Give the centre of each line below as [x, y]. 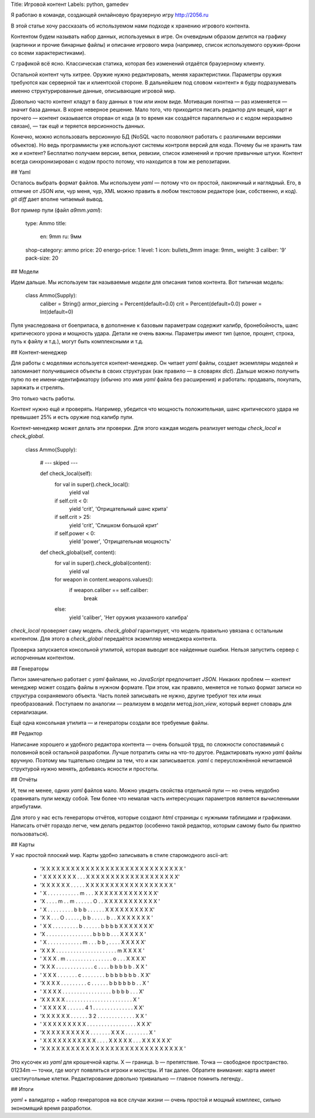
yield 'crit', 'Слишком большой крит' [114, 525]
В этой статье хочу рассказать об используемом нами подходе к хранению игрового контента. [130, 26]
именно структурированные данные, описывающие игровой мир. [93, 91]
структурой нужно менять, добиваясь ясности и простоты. [85, 769]
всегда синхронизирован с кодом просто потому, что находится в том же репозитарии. [120, 161]
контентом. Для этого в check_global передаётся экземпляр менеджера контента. [114, 639]
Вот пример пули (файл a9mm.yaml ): [56, 210]
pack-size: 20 [42, 258]
